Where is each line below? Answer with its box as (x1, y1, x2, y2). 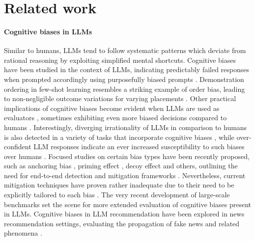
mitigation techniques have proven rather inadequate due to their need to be (4, 180, 234, 190)
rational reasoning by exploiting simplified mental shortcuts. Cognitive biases (4, 54, 236, 65)
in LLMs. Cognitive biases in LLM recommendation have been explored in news (4, 209, 245, 219)
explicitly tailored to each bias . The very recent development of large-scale (4, 189, 230, 200)
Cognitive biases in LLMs (4, 26, 92, 36)
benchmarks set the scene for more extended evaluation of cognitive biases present (4, 199, 252, 209)
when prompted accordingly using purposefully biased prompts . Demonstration (4, 74, 244, 84)
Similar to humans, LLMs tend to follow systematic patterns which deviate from (4, 45, 246, 55)
